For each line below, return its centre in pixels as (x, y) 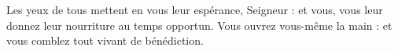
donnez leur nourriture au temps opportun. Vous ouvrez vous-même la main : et (199, 25)
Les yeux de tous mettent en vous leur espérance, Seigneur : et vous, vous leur (195, 9)
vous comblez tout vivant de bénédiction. (105, 40)
